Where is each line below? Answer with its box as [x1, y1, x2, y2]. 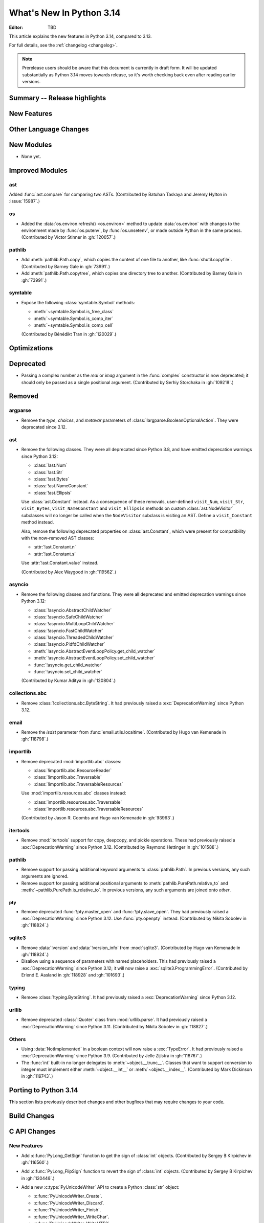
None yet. [21, 153, 41, 159]
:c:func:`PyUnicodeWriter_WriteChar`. [33, 1214, 110, 1220]
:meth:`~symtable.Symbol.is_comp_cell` [33, 322, 114, 328]
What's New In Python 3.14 [9, 7, 121, 18]
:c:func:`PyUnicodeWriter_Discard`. [33, 1200, 105, 1206]
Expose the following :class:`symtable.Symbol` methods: [21, 299, 135, 305]
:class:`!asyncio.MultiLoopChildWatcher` [33, 621, 115, 627]
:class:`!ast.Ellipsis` [33, 490, 72, 496]
